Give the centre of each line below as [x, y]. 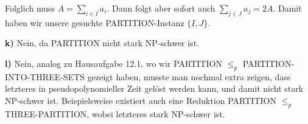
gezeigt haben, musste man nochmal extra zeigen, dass [189, 76]
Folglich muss [30, 8]
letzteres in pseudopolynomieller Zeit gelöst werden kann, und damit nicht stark [154, 88]
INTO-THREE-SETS [45, 76]
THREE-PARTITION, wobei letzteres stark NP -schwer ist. [115, 113]
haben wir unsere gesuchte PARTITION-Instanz [95, 22]
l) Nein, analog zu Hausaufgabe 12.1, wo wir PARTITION [114, 63]
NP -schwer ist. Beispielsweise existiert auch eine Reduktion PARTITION [141, 100]
